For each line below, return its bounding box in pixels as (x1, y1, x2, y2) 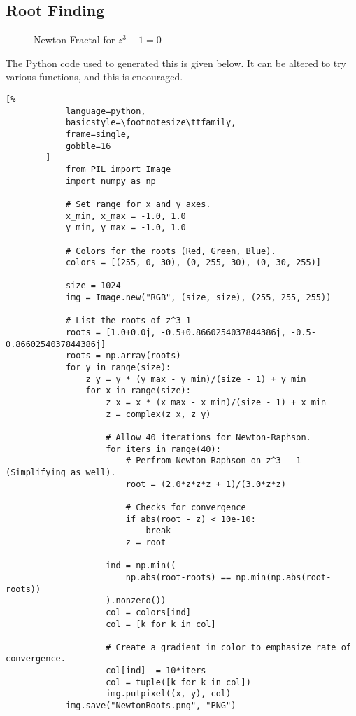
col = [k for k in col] (106, 619, 216, 629)
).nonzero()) (106, 596, 166, 606)
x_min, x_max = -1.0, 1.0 (65, 211, 186, 221)
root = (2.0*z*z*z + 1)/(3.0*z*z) (125, 479, 286, 489)
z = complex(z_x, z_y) (106, 409, 211, 419)
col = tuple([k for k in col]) (106, 677, 251, 687)
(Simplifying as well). (6, 467, 116, 477)
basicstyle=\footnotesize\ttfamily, (65, 118, 236, 128)
